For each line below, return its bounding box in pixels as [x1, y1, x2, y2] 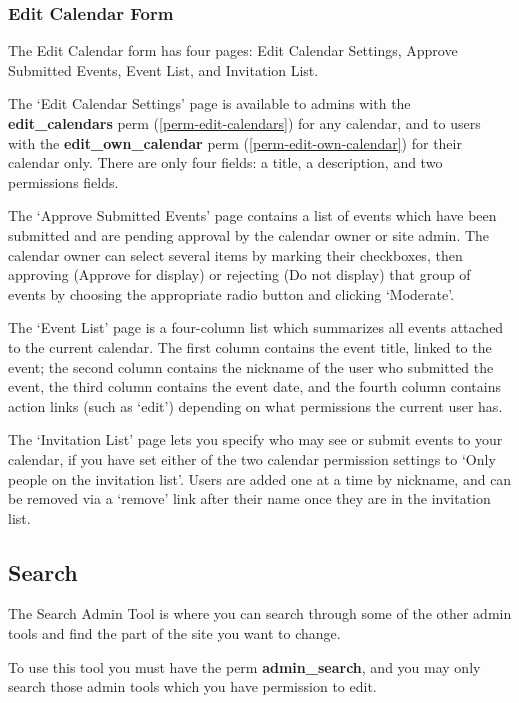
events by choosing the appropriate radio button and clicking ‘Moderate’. [8, 283, 455, 304]
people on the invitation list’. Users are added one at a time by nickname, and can [8, 468, 512, 489]
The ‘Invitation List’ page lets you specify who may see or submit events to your [8, 429, 503, 450]
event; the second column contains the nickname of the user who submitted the [8, 356, 494, 377]
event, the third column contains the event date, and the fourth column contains [8, 376, 501, 397]
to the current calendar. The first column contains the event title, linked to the [8, 336, 492, 357]
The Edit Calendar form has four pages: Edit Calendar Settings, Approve [8, 40, 458, 61]
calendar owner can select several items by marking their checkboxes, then [8, 244, 463, 265]
